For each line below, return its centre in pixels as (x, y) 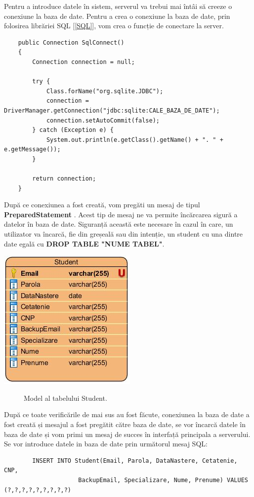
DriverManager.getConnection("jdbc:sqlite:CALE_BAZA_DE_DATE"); (112, 110)
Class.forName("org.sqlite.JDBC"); (105, 91)
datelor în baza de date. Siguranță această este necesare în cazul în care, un (119, 224)
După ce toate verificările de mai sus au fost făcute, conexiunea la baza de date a (127, 414)
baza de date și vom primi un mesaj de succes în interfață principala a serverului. (127, 434)
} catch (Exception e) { (73, 130)
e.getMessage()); (32, 150)
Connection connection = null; (84, 62)
